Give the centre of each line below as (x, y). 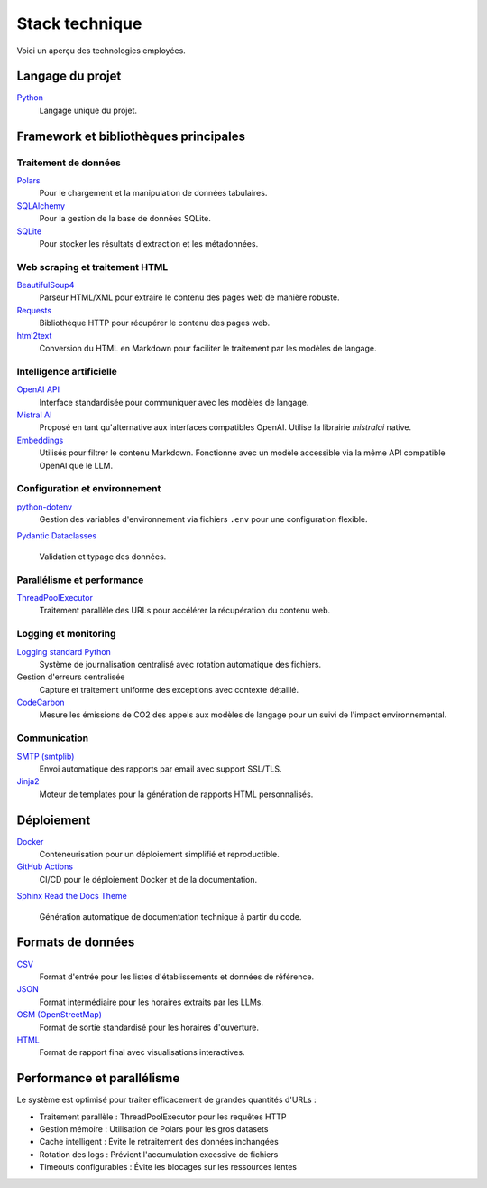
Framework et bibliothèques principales (131, 136)
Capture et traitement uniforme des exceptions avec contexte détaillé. (169, 689)
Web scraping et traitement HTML (92, 267)
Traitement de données (69, 163)
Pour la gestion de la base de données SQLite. (125, 219)
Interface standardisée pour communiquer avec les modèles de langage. (174, 402)
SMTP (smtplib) (46, 756)
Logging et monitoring (66, 634)
